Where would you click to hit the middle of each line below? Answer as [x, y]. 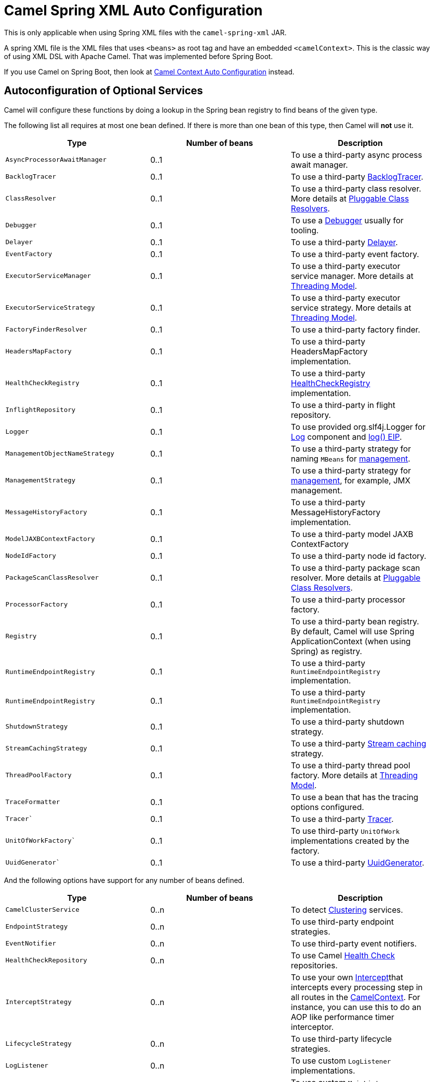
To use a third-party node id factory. [359, 556]
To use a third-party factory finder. [356, 329]
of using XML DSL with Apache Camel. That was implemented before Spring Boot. [139, 56]
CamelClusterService [42, 910]
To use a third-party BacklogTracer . [357, 176]
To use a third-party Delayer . [344, 242]
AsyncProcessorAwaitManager [56, 160]
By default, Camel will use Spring [353, 631]
